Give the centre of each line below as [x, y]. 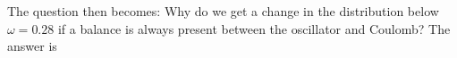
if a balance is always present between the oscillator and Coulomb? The [254, 28]
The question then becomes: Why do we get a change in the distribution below [223, 11]
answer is [32, 46]
